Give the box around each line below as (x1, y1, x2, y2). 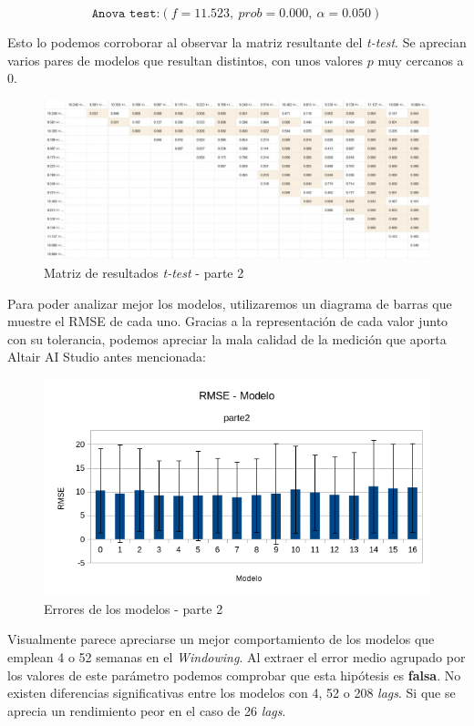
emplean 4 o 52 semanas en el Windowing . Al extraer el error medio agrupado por (7, 647, 466, 666)
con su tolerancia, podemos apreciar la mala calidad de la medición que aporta (7, 329, 447, 348)
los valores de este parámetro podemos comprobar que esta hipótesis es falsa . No (7, 665, 461, 684)
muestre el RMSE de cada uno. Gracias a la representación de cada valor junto (7, 312, 448, 331)
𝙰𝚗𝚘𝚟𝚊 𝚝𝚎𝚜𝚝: (91, 7, 160, 20)
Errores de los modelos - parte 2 (44, 598, 223, 618)
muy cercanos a (377, 50, 464, 69)
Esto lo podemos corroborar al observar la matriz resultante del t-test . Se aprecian (7, 33, 467, 51)
